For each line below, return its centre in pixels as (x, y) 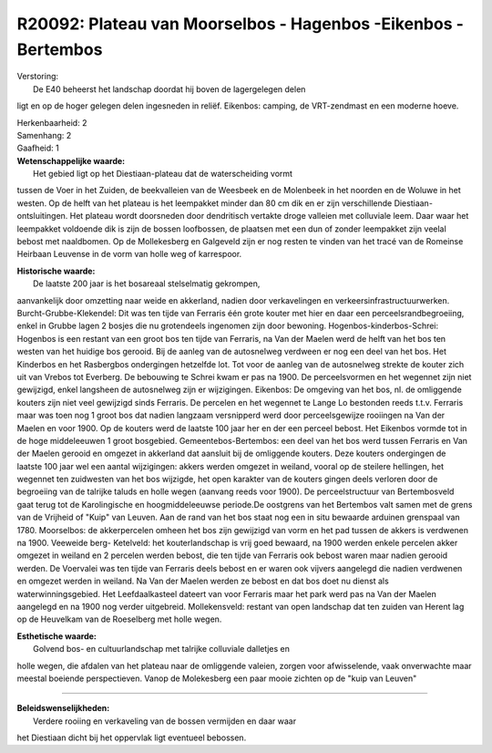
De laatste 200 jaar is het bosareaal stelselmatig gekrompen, (147, 284)
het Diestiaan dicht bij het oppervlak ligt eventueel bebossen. (132, 738)
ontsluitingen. (42, 216)
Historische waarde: (56, 271)
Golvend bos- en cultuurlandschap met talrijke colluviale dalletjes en (162, 649)
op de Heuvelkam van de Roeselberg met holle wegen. (119, 619)
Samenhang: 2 (44, 135)
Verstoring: (38, 77)
